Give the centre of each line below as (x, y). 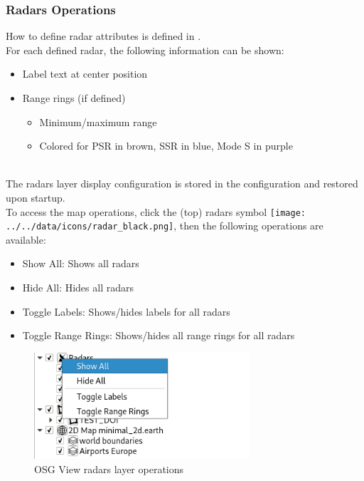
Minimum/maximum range (98, 121)
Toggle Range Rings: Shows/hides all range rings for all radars (159, 335)
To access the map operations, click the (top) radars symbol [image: (156, 211)
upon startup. (36, 197)
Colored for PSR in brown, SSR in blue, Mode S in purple (166, 146)
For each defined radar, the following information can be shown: (145, 50)
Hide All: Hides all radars (78, 288)
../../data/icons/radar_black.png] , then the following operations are (165, 226)
